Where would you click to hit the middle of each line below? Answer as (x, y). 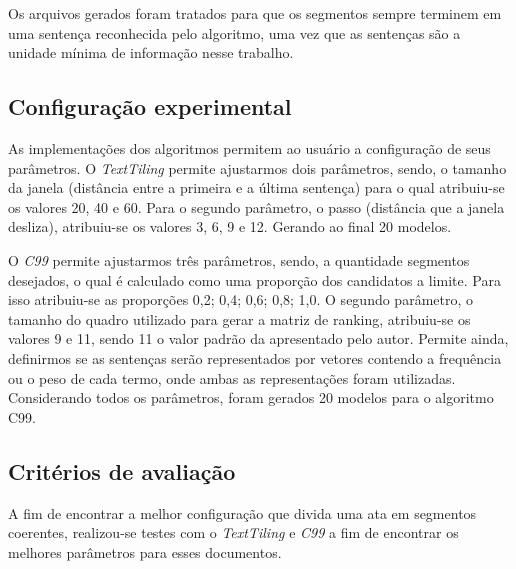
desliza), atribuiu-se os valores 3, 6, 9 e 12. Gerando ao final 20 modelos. (230, 226)
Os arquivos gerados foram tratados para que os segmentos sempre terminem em (255, 13)
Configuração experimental (150, 106)
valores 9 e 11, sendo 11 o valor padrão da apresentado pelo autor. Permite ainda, (258, 338)
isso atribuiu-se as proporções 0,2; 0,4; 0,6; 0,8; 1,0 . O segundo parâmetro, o (241, 299)
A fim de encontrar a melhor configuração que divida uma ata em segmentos (242, 512)
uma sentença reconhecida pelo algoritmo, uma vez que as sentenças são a (234, 32)
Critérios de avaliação (122, 470)
